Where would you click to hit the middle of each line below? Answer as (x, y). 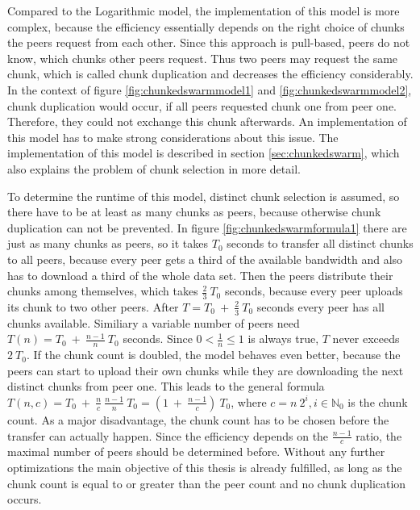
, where (249, 401)
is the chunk (378, 401)
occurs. (25, 499)
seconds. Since (158, 339)
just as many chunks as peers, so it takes (108, 243)
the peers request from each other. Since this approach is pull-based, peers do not (209, 42)
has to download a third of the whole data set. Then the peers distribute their (200, 275)
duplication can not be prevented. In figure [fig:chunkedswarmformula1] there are (207, 227)
